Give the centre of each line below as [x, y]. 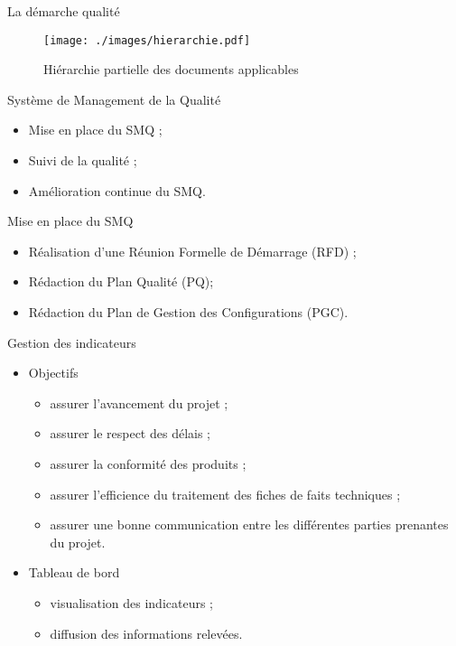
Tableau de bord [74, 572]
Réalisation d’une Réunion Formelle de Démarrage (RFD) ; [192, 251]
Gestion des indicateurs [72, 342]
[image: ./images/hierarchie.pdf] [147, 40]
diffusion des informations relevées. [146, 633]
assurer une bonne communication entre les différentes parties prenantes [249, 524]
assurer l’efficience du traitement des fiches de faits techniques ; [225, 494]
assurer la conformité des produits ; [148, 463]
